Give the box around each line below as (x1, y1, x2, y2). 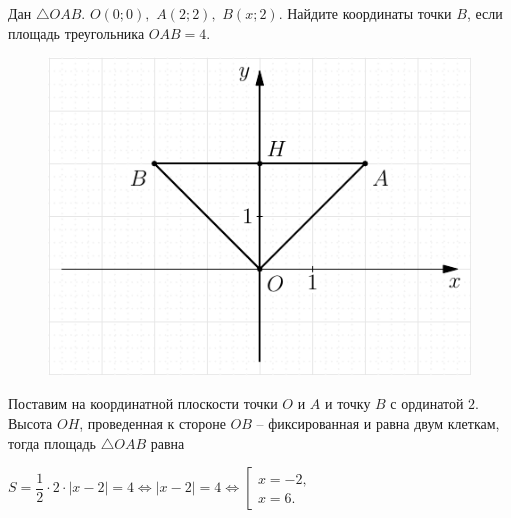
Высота (8, 413, 53, 434)
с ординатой (390, 393, 464, 414)
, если (466, 3, 503, 23)
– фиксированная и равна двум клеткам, (256, 413, 500, 434)
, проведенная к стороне (79, 413, 226, 434)
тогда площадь (8, 432, 96, 453)
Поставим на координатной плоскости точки (8, 393, 278, 414)
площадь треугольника (8, 22, 145, 43)
